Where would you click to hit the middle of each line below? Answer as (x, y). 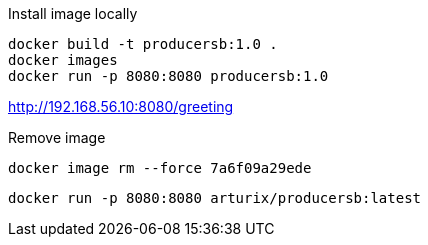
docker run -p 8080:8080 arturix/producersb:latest (215, 198)
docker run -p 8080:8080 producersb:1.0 (168, 76)
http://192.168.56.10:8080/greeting (121, 106)
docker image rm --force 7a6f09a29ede (160, 168)
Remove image (57, 137)
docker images (63, 60)
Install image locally (73, 13)
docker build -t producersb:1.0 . (143, 44)
